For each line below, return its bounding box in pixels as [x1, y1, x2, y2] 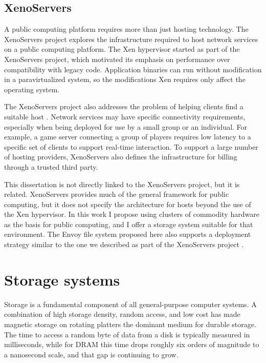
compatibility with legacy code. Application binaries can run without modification [4, 64, 262, 74]
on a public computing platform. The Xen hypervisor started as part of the [4, 44, 240, 54]
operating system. [4, 84, 60, 94]
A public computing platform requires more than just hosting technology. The [4, 24, 249, 34]
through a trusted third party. [4, 161, 98, 172]
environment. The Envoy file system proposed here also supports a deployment [4, 229, 251, 239]
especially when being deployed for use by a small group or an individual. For [4, 121, 248, 132]
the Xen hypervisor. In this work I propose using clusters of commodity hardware [4, 209, 259, 219]
